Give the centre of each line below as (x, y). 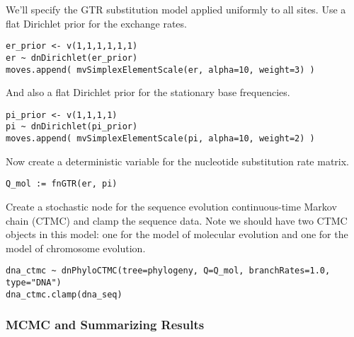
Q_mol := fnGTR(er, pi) (62, 184)
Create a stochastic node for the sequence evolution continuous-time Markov (171, 206)
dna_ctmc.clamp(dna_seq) (64, 294)
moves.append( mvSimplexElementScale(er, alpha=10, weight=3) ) (160, 70)
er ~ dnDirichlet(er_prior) (72, 58)
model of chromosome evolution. (76, 248)
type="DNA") (34, 283)
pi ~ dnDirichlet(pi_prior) (72, 127)
